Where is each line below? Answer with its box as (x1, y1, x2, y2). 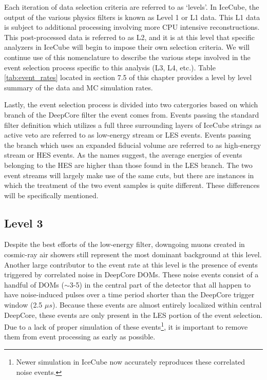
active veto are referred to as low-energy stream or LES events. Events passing (4, 129, 251, 140)
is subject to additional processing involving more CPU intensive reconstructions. (4, 22, 260, 32)
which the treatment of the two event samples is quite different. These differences (4, 180, 260, 191)
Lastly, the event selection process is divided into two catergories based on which (4, 99, 258, 110)
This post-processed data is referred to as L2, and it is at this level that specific (4, 31, 255, 42)
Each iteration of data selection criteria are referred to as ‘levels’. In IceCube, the (4, 2, 259, 12)
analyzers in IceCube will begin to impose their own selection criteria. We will (4, 42, 250, 52)
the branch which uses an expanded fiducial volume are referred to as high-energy (4, 139, 261, 150)
